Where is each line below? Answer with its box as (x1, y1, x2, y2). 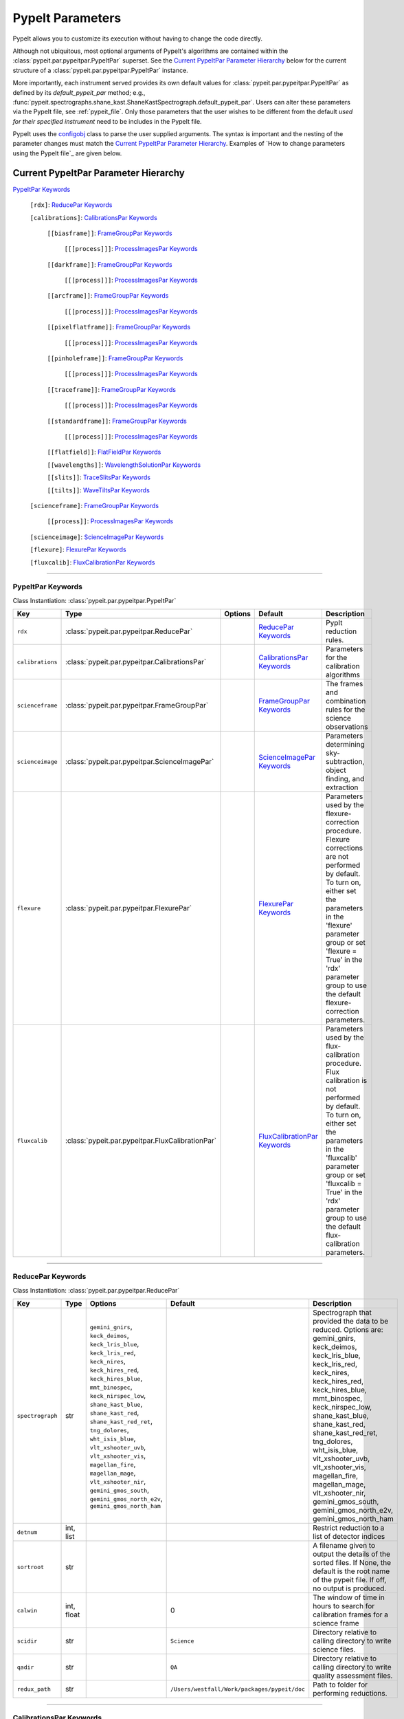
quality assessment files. (313, 1671, 393, 1680)
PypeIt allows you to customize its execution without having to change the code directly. (12, 34, 262, 43)
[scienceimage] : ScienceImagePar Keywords (30, 533, 164, 541)
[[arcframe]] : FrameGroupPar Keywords (47, 292, 169, 300)
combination (325, 697, 366, 706)
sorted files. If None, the (313, 1558, 392, 1568)
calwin (16, 1606, 38, 1614)
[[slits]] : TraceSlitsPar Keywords (47, 473, 151, 481)
